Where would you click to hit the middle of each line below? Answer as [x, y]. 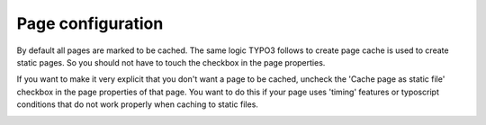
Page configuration [90, 23]
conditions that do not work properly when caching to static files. [137, 104]
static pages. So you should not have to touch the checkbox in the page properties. [171, 62]
